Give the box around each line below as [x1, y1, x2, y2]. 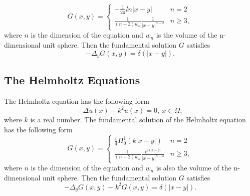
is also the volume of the [156, 162, 231, 173]
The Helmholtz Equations [4, 72, 140, 88]
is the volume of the [156, 30, 217, 40]
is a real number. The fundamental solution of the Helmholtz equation [30, 114, 246, 125]
